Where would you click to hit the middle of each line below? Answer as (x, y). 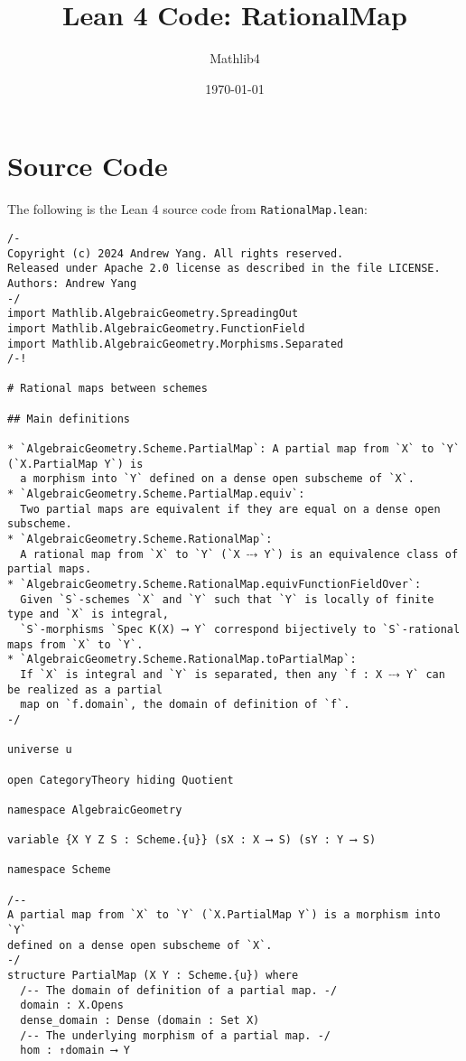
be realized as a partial (85, 689)
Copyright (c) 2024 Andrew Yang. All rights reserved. (176, 253)
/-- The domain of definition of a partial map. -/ (179, 990)
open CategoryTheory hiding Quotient (121, 780)
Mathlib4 (235, 58)
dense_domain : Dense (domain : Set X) (140, 1021)
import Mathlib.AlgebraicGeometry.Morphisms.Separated (176, 344)
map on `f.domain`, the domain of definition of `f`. (185, 705)
